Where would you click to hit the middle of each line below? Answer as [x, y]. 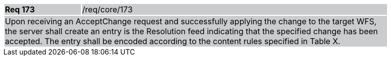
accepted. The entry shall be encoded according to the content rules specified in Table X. [173, 41]
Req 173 [20, 9]
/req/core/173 [107, 9]
